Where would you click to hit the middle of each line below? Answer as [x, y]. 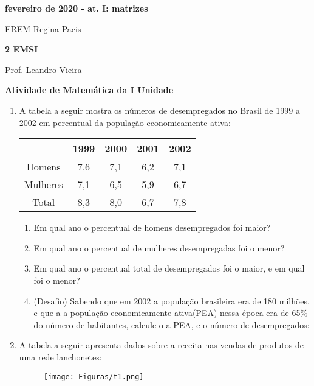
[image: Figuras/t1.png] [94, 377]
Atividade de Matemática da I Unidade [89, 90]
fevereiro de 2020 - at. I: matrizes [77, 8]
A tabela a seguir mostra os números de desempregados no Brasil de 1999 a [159, 110]
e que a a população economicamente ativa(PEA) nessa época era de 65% [171, 313]
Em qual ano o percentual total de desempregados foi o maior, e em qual [169, 268]
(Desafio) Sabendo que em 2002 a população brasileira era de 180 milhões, [172, 300]
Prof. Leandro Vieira [43, 69]
